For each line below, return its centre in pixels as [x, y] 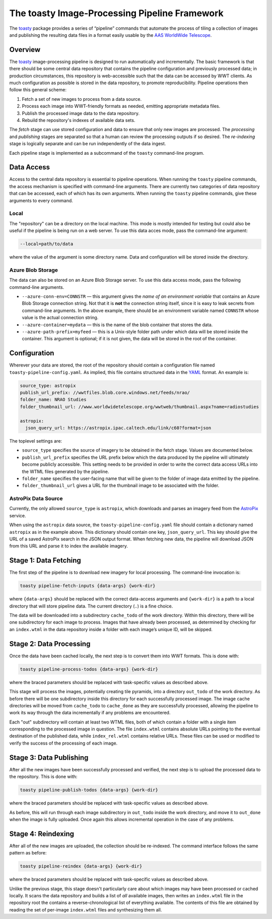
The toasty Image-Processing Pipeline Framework [116, 13]
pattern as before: [28, 853]
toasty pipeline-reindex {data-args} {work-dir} [81, 866]
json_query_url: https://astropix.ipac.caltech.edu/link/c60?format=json [118, 428]
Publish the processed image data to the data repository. [81, 113]
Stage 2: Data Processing [50, 644]
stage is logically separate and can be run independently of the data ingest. [88, 144]
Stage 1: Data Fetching [45, 560]
